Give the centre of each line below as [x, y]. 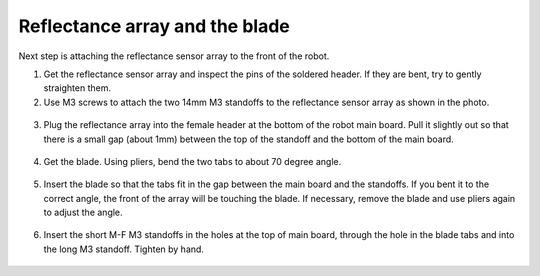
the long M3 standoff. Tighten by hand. [124, 249]
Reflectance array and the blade [154, 26]
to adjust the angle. [83, 212]
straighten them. [77, 88]
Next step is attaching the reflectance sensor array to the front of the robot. [174, 56]
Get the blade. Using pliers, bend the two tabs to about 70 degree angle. [192, 161]
